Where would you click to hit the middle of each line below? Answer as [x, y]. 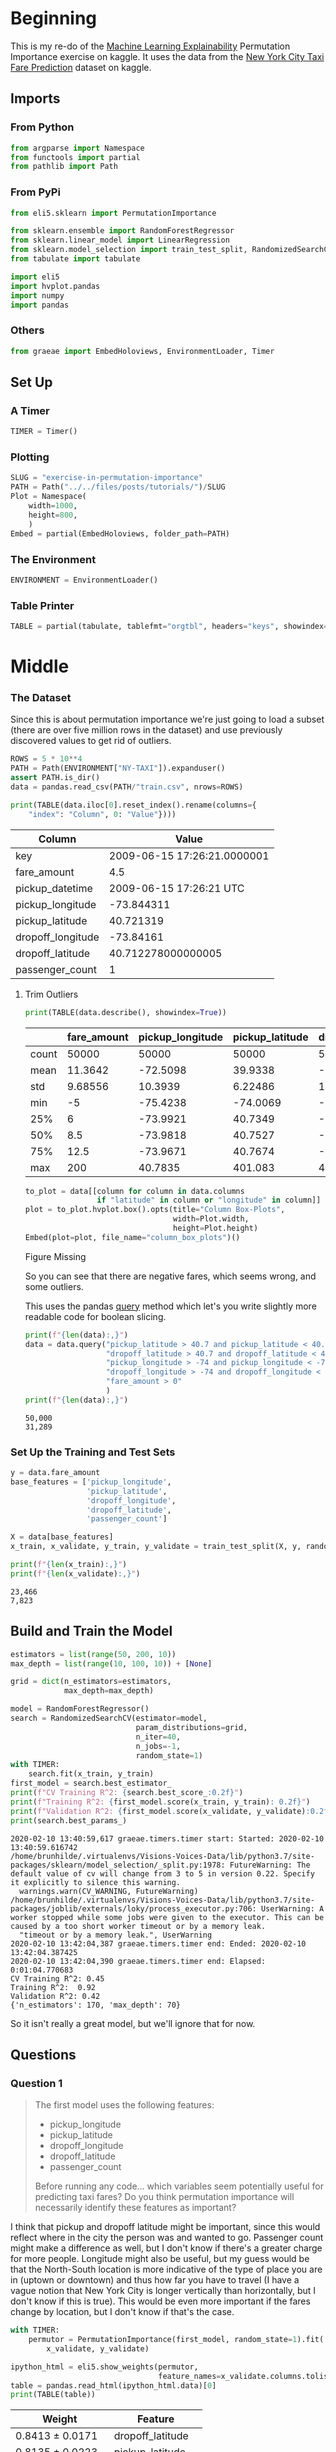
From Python [42, 127]
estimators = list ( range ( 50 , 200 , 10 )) [93, 1654]
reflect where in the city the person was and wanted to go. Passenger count [167, 2238]
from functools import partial [75, 157]
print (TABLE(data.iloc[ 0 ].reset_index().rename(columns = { [133, 805]
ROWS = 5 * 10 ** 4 [46, 759]
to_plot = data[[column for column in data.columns [134, 1191]
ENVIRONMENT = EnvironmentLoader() [84, 580]
